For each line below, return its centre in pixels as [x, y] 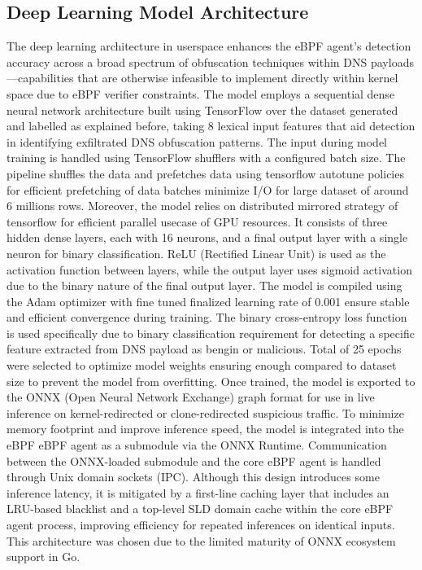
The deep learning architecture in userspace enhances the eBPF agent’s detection [209, 46]
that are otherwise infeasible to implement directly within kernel [238, 78]
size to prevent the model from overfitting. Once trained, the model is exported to [211, 381]
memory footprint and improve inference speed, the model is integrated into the [205, 429]
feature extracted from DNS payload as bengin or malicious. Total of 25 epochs [204, 349]
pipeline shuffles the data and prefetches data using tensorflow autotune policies [205, 173]
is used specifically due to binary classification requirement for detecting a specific [211, 333]
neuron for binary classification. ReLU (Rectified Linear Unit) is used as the [196, 253]
